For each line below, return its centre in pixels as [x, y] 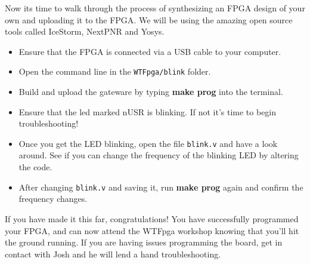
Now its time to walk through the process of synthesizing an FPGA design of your [155, 8]
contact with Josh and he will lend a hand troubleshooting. [113, 254]
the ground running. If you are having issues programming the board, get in [144, 242]
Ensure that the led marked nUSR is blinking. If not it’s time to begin [148, 111]
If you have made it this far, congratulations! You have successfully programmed [152, 218]
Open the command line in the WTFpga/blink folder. [115, 71]
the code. [35, 167]
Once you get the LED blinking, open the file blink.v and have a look [148, 143]
